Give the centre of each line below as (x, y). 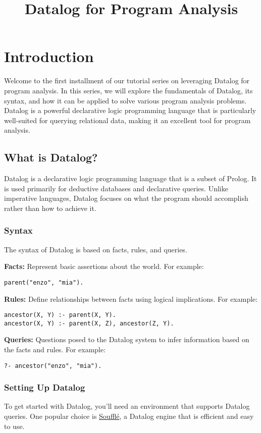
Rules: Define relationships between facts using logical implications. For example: (131, 299)
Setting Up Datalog (45, 387)
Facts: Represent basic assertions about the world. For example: (104, 266)
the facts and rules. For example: (55, 349)
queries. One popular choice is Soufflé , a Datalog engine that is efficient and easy (129, 416)
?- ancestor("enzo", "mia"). (53, 366)
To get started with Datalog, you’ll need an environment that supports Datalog (127, 406)
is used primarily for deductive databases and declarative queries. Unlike (116, 188)
